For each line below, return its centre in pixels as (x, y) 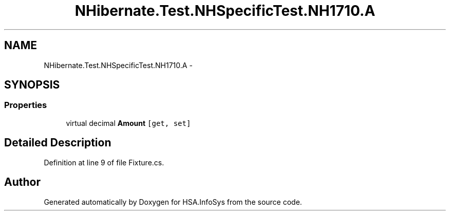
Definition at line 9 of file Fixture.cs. (104, 162)
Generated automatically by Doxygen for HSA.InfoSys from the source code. (173, 202)
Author (22, 182)
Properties (26, 105)
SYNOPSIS (32, 85)
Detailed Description (58, 143)
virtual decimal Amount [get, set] (128, 123)
